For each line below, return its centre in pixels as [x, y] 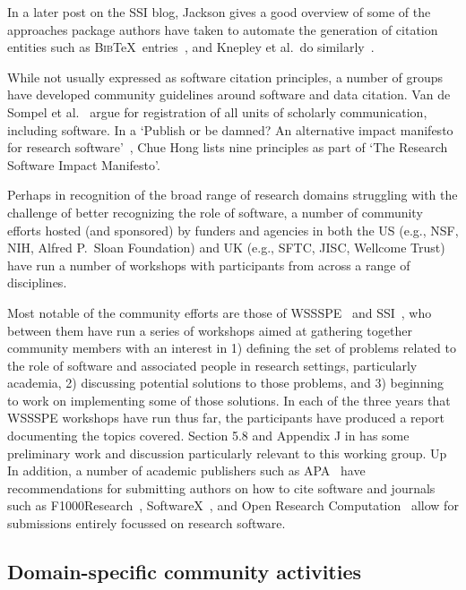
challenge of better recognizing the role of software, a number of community [215, 212]
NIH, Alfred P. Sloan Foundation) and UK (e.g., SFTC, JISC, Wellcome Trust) [226, 248]
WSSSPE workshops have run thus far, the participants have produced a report [226, 418]
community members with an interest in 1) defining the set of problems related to [232, 348]
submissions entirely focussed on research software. [147, 523]
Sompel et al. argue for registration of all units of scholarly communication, [217, 111]
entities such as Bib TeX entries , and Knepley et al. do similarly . [191, 47]
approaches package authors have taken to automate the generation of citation [223, 29]
